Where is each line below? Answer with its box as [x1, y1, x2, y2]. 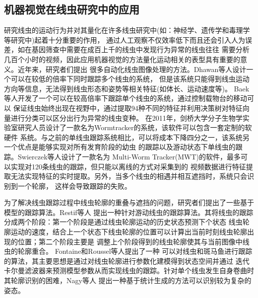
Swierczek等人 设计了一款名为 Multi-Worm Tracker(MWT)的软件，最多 [17, 151, 241, 161]
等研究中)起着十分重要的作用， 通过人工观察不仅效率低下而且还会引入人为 [4, 34, 246, 45]
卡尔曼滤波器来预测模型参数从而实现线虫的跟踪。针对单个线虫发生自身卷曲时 [4, 265, 254, 276]
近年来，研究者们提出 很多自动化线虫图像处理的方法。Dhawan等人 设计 [17, 64, 247, 74]
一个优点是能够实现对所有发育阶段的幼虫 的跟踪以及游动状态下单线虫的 [4, 142, 236, 152]
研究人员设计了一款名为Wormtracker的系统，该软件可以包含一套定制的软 [17, 122, 252, 133]
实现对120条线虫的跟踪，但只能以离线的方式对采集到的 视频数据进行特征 [10, 161, 246, 171]
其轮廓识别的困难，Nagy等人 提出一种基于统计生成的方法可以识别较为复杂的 [4, 275, 252, 286]
